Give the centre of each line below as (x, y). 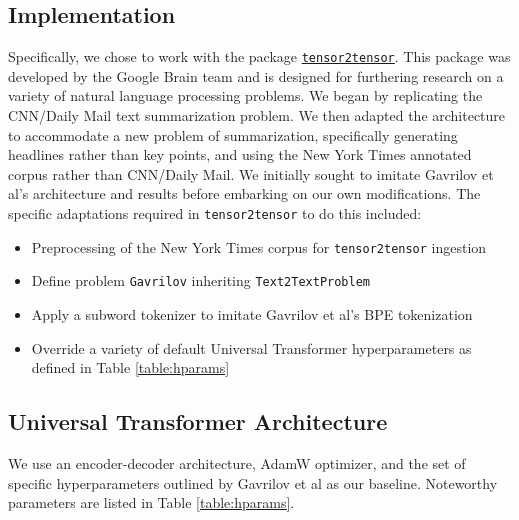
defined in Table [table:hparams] (130, 367)
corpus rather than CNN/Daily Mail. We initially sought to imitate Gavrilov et (251, 173)
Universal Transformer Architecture (198, 421)
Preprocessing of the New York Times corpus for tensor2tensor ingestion (259, 246)
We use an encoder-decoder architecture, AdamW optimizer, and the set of (237, 462)
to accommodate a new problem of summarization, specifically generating (233, 134)
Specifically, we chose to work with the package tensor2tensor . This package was (259, 56)
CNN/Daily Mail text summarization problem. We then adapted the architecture (257, 115)
